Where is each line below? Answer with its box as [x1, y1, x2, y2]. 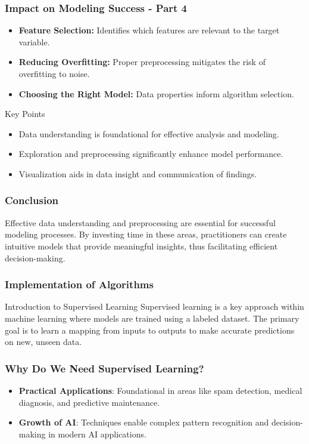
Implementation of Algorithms [5, 277, 154, 292]
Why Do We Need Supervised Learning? [5, 360, 204, 375]
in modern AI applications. [48, 427, 146, 440]
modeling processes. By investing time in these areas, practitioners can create [5, 228, 287, 240]
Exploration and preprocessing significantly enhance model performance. [18, 147, 283, 160]
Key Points [5, 107, 45, 120]
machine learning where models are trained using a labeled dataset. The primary [5, 312, 299, 324]
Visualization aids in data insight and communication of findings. [18, 167, 257, 180]
